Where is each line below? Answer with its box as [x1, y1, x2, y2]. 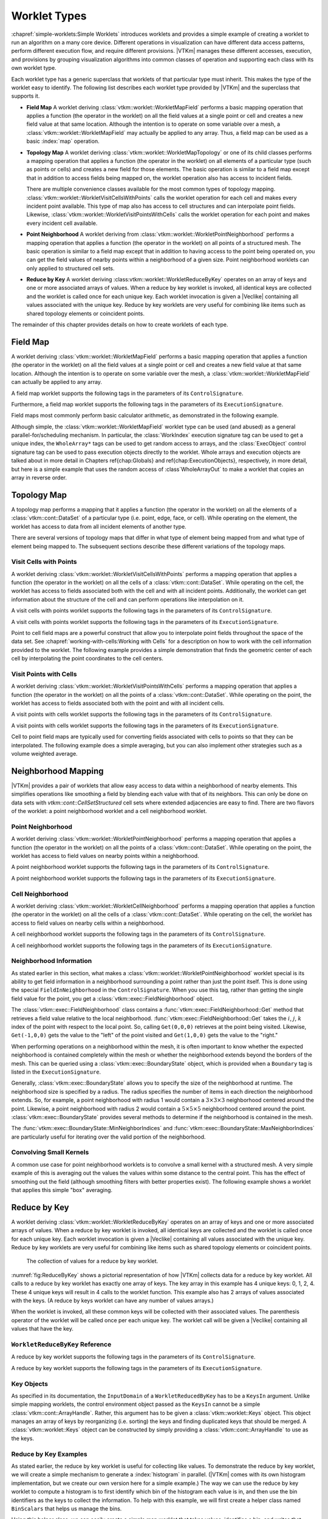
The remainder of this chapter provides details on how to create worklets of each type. [11, 321, 228, 328]
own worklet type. [11, 64, 57, 72]
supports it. [11, 92, 40, 100]
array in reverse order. [11, 474, 67, 481]
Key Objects [11, 1379, 49, 1388]
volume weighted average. [11, 750, 78, 758]
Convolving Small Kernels [11, 1148, 89, 1157]
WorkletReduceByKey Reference [11, 1340, 112, 1348]
